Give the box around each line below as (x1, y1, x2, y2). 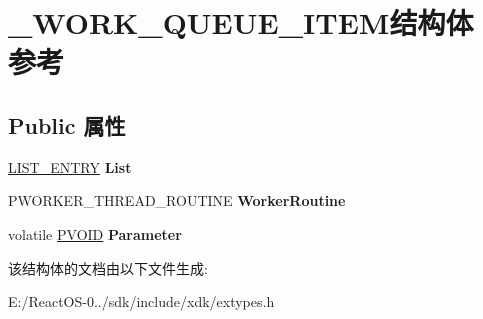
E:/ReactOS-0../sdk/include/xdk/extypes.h (8, 291, 275, 312)
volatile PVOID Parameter (8, 223, 182, 244)
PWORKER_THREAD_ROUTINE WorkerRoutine (8, 190, 346, 211)
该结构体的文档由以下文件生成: (8, 257, 208, 278)
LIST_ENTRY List (8, 156, 132, 177)
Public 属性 (8, 109, 126, 140)
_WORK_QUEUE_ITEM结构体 (8, 2, 474, 43)
